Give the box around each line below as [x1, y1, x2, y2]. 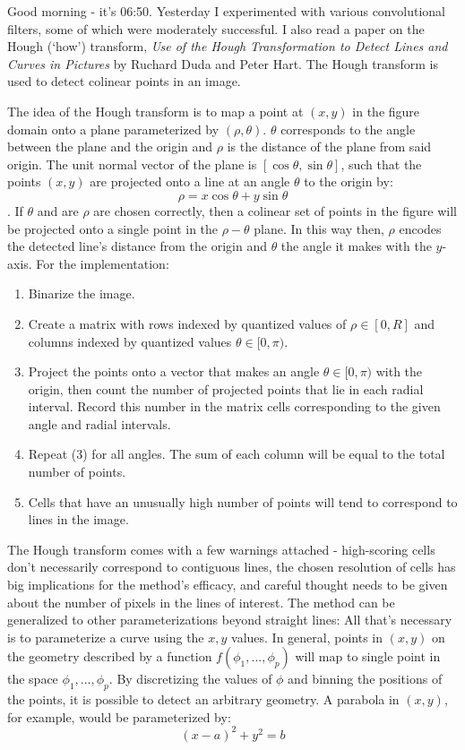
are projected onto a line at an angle [90, 172, 290, 191]
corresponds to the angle [280, 119, 416, 138]
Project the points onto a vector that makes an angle [28, 362, 320, 381]
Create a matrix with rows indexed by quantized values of [28, 314, 347, 332]
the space [7, 669, 58, 688]
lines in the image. [28, 510, 129, 529]
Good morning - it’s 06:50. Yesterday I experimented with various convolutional [7, 2, 445, 20]
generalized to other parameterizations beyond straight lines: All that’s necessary [7, 610, 452, 629]
